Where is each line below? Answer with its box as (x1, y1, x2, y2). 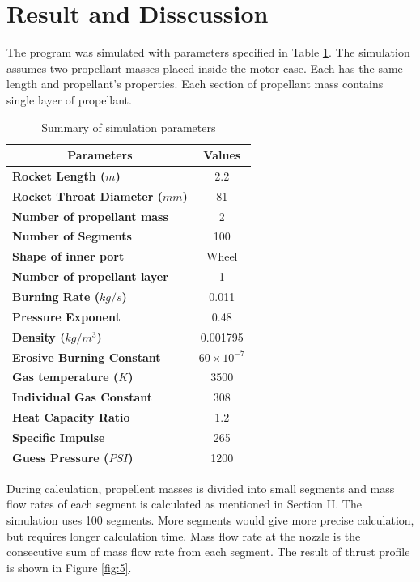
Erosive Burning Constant (12, 348, 161, 365)
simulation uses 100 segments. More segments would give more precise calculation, (6, 512, 414, 529)
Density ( (12, 328, 66, 345)
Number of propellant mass (12, 207, 168, 224)
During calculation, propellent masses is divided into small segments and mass (6, 479, 395, 496)
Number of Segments (12, 227, 132, 244)
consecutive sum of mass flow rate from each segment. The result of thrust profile (6, 543, 410, 560)
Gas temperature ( (12, 368, 119, 385)
